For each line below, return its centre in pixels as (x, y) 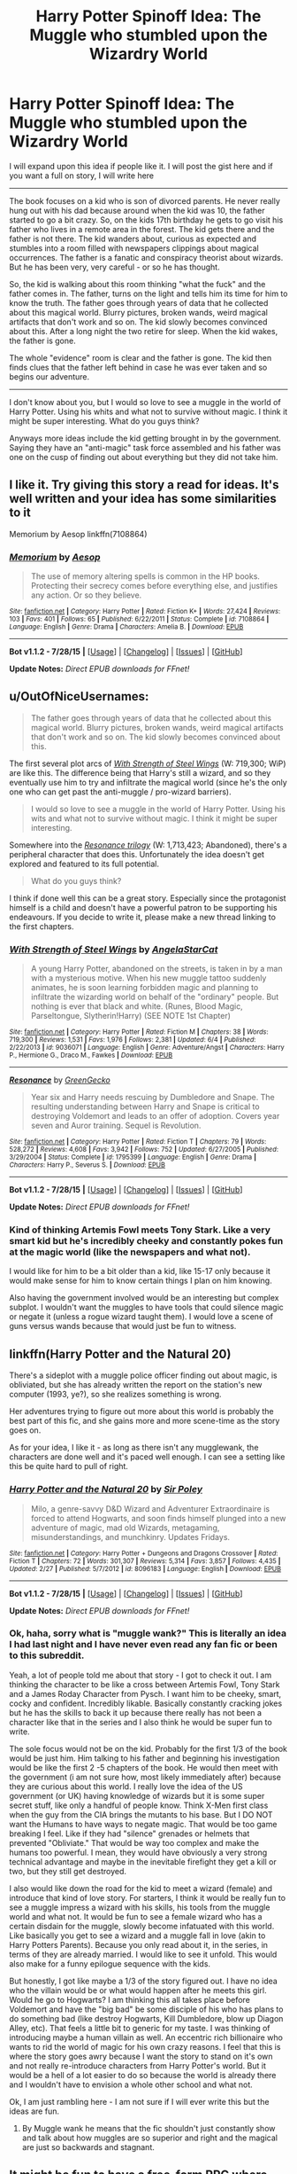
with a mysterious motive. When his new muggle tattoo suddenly (148, 978)
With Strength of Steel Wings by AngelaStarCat (114, 949)
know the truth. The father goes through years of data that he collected (139, 302)
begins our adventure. (49, 376)
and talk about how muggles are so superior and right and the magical (150, 2138)
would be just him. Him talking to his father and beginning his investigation (145, 1758)
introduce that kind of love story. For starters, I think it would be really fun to (147, 1897)
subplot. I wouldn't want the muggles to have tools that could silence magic (147, 1307)
